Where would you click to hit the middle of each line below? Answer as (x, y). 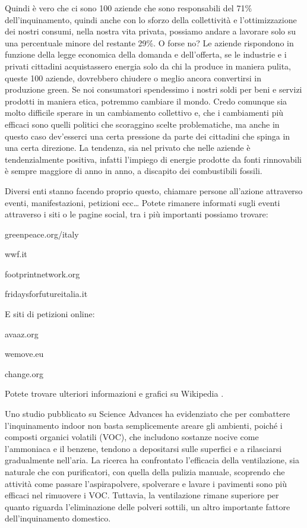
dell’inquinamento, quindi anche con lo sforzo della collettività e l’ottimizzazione (151, 19)
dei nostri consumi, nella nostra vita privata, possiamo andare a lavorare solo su (150, 31)
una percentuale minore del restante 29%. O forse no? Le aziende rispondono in (149, 42)
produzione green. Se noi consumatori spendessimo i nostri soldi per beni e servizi (153, 89)
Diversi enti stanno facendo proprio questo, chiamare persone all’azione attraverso (154, 190)
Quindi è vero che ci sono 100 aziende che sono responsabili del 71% (129, 8)
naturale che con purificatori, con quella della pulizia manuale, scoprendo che (145, 472)
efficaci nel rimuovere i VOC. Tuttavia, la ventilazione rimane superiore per (142, 495)
